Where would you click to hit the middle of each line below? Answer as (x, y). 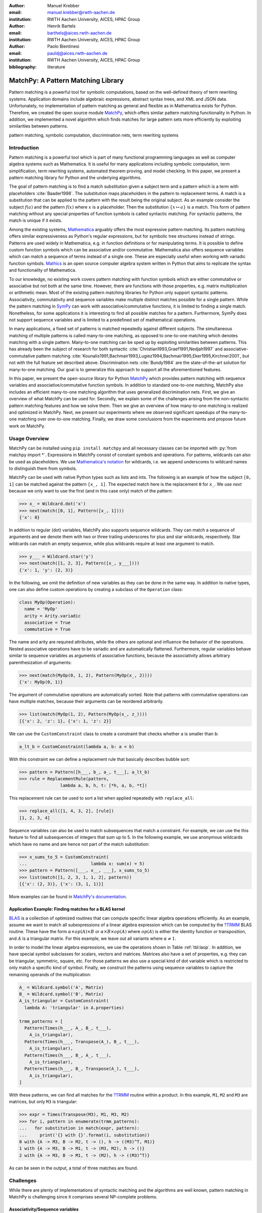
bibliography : (23, 67)
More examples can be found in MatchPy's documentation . (68, 897)
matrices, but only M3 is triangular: (43, 1102)
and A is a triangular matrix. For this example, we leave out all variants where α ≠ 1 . (93, 938)
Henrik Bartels (62, 26)
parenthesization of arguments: (40, 662)
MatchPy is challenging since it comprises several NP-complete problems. (83, 1197)
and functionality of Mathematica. (43, 270)
